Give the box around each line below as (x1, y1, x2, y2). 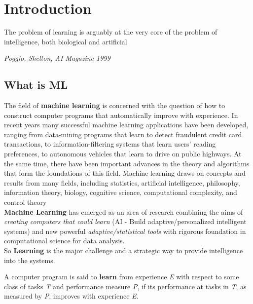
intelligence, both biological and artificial (4, 36, 127, 46)
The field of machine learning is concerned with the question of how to (4, 100, 225, 111)
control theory (4, 197, 47, 207)
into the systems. (4, 255, 55, 265)
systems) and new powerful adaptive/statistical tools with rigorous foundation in (4, 226, 246, 236)
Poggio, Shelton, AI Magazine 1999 (4, 53, 110, 63)
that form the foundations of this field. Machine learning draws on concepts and (4, 168, 246, 178)
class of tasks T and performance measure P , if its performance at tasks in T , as (4, 281, 247, 291)
